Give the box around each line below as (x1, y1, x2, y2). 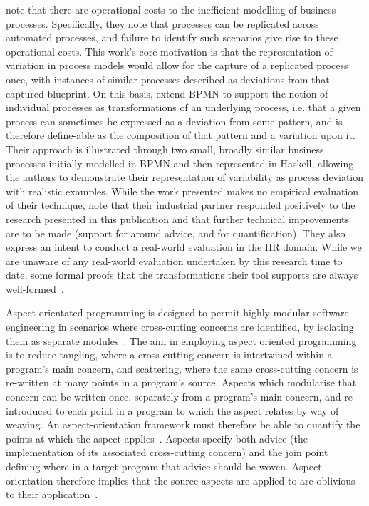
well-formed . (6, 281, 64, 296)
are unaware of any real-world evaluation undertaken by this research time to (6, 253, 343, 268)
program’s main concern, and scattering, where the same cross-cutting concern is (6, 361, 358, 376)
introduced (6, 403, 53, 418)
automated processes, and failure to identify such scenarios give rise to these (6, 30, 338, 45)
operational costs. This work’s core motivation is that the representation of (6, 43, 333, 58)
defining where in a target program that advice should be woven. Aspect (6, 459, 322, 473)
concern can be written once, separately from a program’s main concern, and (6, 389, 341, 404)
